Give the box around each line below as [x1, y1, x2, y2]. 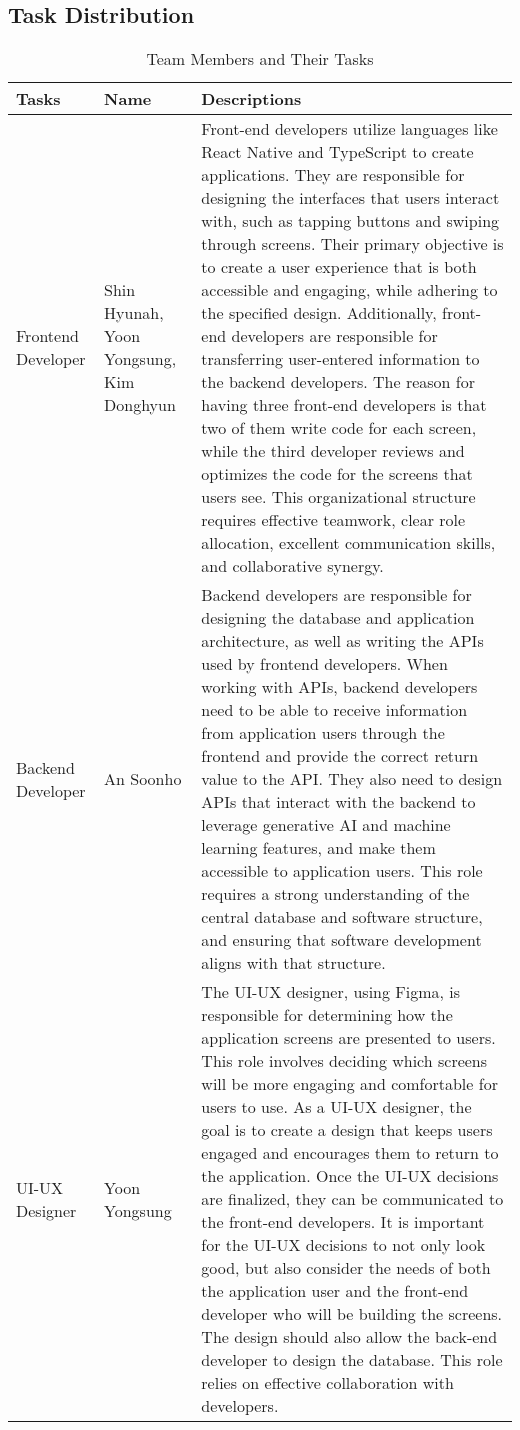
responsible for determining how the [201, 1003, 453, 1027]
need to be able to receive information [201, 698, 468, 722]
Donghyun [104, 393, 176, 417]
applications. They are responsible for [201, 163, 465, 187]
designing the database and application [201, 606, 475, 630]
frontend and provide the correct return [201, 744, 479, 768]
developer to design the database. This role [201, 1348, 503, 1372]
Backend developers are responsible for [201, 583, 472, 607]
